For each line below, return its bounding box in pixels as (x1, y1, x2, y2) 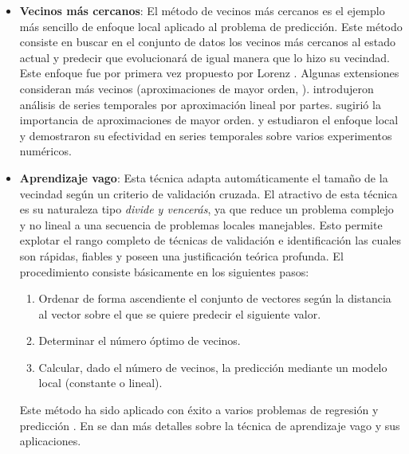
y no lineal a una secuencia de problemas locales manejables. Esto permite (19, 216, 383, 233)
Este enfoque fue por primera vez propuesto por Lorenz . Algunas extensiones (19, 65, 399, 81)
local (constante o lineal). (38, 374, 163, 391)
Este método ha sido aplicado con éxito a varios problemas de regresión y (19, 401, 379, 418)
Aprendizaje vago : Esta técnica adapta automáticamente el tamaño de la (19, 169, 388, 186)
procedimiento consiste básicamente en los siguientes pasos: (19, 263, 309, 280)
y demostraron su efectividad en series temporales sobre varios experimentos (19, 127, 392, 143)
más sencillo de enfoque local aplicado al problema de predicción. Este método (19, 18, 403, 34)
